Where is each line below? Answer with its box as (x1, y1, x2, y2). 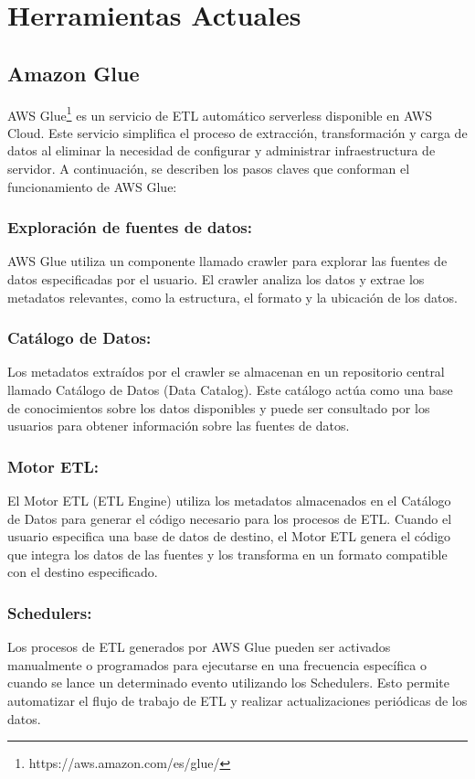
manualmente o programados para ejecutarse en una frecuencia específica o (7, 655, 427, 674)
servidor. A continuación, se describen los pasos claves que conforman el (7, 159, 410, 178)
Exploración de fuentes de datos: (7, 216, 252, 239)
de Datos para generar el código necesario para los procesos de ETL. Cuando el (7, 508, 452, 528)
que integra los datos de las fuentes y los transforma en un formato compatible (7, 544, 448, 563)
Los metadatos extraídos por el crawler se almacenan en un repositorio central (7, 362, 445, 381)
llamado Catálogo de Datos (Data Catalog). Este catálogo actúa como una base (7, 380, 453, 400)
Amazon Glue (7, 59, 140, 87)
